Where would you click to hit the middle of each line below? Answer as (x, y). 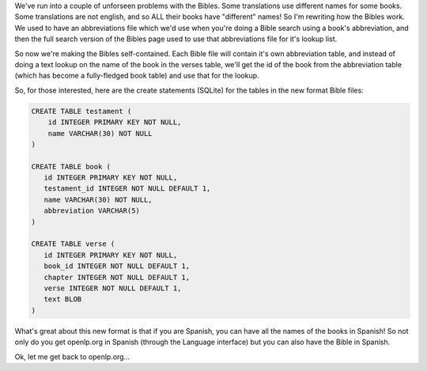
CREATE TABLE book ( (71, 167)
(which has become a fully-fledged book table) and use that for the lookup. (137, 76)
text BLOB (63, 299)
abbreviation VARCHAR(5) (92, 211)
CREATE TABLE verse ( (73, 244)
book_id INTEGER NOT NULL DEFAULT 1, (117, 266)
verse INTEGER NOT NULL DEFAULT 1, (113, 288)
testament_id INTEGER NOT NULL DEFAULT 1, (127, 189)
